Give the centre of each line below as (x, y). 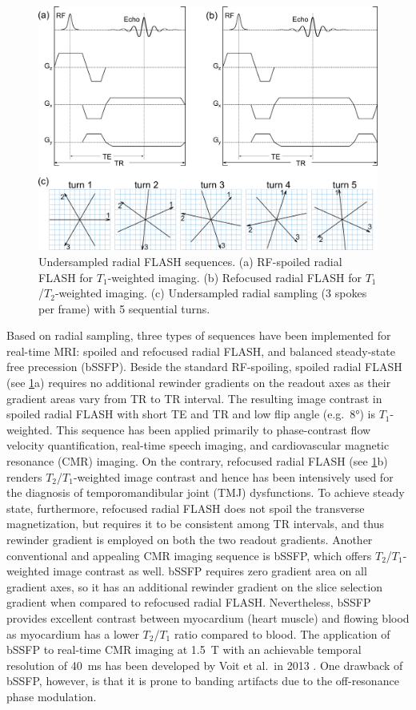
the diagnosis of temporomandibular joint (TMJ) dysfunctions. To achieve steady (206, 492)
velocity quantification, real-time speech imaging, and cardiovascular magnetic (198, 445)
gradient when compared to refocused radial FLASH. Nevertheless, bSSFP (189, 602)
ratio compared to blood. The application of (282, 633)
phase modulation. (52, 696)
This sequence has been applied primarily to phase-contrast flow (214, 429)
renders (24, 476)
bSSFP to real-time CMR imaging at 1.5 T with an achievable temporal (184, 649)
